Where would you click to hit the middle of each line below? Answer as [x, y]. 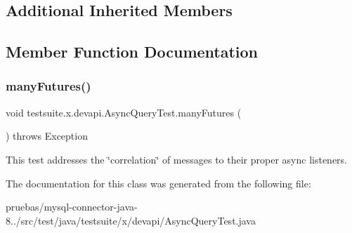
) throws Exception [47, 136]
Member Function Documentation [132, 52]
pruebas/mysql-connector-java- [72, 207]
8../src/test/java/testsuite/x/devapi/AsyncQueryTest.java [131, 220]
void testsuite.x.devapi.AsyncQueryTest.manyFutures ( [124, 112]
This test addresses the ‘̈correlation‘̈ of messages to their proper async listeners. [177, 159]
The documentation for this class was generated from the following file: [158, 183]
